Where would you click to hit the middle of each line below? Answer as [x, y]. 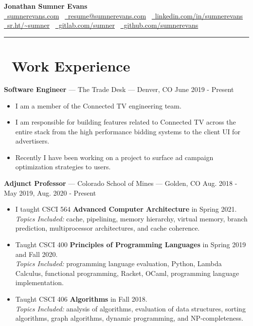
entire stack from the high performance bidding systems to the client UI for [128, 131]
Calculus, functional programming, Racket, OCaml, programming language [127, 273]
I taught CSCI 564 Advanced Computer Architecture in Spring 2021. [126, 209]
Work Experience [71, 65]
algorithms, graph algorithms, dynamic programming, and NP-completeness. [129, 318]
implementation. [39, 282]
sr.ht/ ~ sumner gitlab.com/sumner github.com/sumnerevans [103, 25]
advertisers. [32, 141]
